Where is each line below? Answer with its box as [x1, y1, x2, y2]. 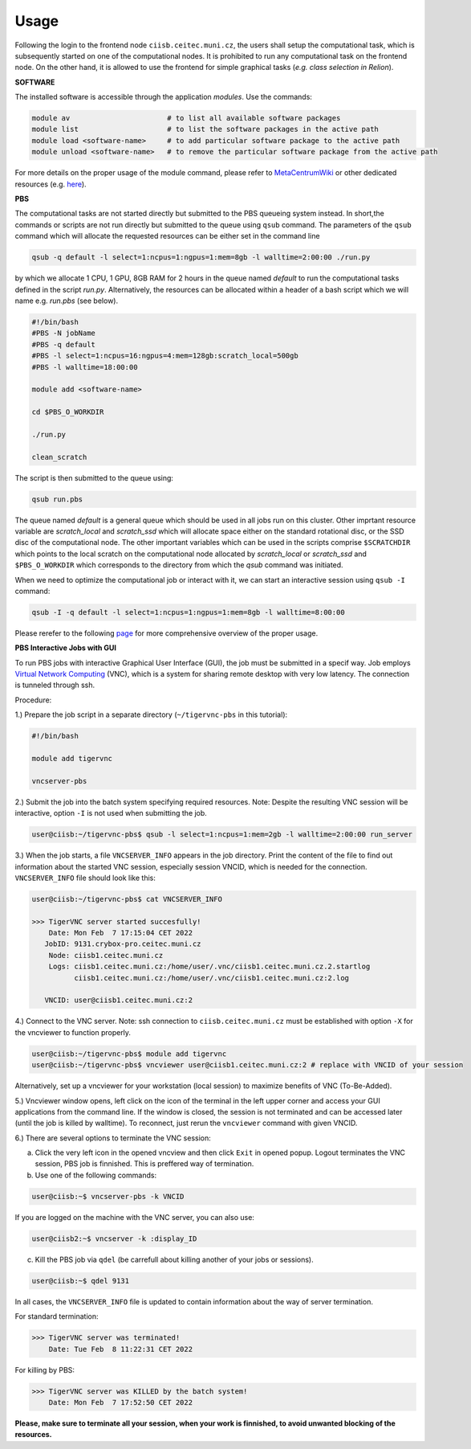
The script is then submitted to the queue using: [14, 473, 174, 482]
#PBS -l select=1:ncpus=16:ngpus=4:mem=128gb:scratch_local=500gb [31, 351, 298, 361]
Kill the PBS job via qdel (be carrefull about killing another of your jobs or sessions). [35, 1255, 314, 1264]
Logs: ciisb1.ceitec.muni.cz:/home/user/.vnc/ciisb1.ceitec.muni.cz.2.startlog [48, 962, 371, 972]
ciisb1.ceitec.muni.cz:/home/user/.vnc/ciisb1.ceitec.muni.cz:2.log [73, 973, 349, 982]
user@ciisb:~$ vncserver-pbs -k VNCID [31, 1192, 185, 1201]
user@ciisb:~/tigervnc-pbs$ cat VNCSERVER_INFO [31, 894, 222, 903]
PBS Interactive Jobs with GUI [14, 643, 116, 653]
